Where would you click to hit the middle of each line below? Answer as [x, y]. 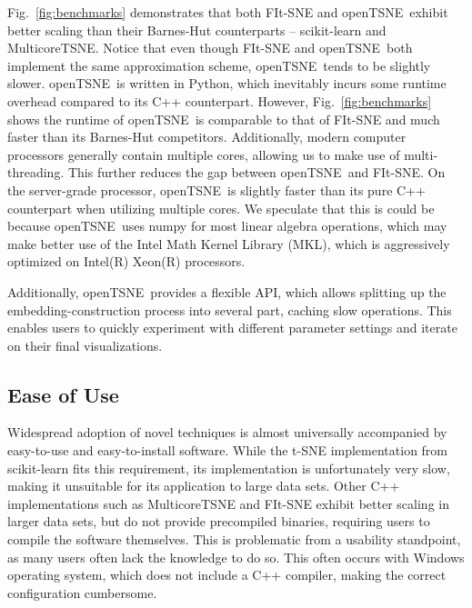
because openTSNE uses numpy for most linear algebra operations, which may [227, 226]
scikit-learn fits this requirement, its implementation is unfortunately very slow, [229, 468]
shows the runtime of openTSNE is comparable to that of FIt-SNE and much [224, 119]
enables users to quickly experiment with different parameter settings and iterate [232, 328]
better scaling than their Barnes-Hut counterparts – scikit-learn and [197, 30]
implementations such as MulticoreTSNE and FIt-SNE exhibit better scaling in [228, 503]
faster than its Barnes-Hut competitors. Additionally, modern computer [207, 137]
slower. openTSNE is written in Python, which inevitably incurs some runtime [227, 83]
